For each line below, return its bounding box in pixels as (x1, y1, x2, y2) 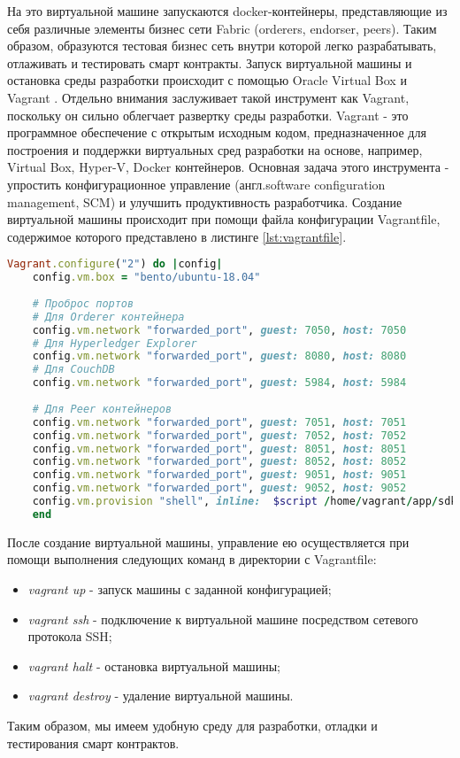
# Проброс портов (32, 297, 134, 310)
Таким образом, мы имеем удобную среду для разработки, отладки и (7, 715, 378, 734)
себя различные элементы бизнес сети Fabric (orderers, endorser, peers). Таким (7, 19, 437, 37)
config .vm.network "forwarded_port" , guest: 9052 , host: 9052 (32, 482, 407, 495)
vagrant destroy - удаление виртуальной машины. (27, 686, 294, 705)
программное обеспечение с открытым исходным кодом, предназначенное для (7, 123, 426, 142)
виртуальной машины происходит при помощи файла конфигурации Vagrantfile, (7, 210, 441, 228)
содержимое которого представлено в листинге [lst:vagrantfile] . (7, 227, 347, 245)
